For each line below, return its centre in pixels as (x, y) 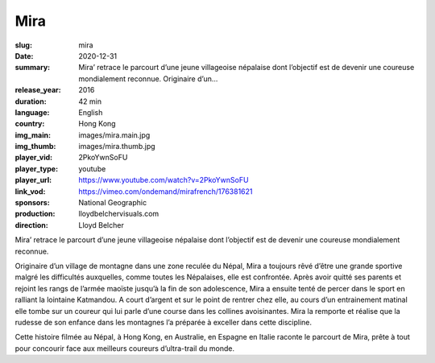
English (91, 112)
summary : (33, 68)
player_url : (33, 180)
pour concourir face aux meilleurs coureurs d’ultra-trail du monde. (125, 348)
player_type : (37, 168)
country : (30, 124)
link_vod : (30, 191)
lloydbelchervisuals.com (119, 214)
